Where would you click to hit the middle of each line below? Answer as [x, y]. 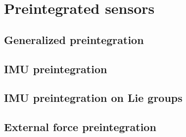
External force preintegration [80, 127]
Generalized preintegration [74, 39]
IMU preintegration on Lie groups [93, 98]
